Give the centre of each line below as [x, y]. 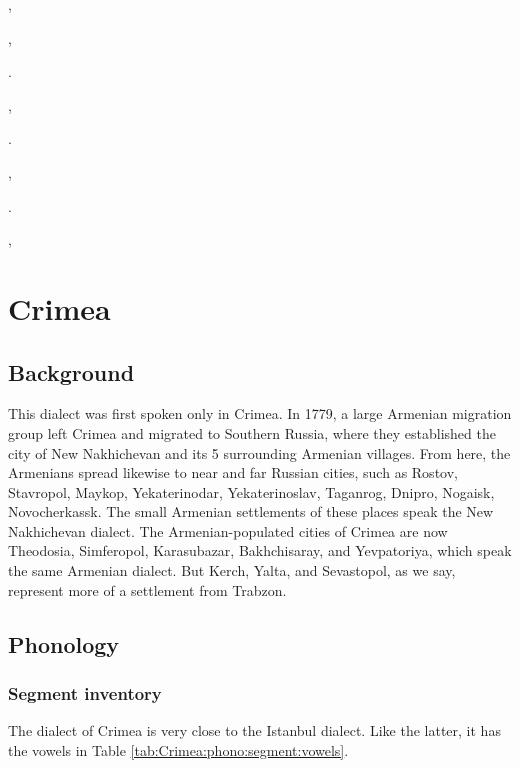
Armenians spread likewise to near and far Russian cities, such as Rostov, [233, 472]
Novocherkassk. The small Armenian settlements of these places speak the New [251, 511]
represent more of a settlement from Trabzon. [147, 589]
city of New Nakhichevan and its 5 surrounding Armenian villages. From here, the [259, 452]
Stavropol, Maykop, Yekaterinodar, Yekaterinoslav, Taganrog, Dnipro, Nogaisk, [251, 491]
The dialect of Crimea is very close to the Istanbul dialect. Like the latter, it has [254, 730]
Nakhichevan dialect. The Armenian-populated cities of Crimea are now [228, 530]
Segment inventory [85, 692]
